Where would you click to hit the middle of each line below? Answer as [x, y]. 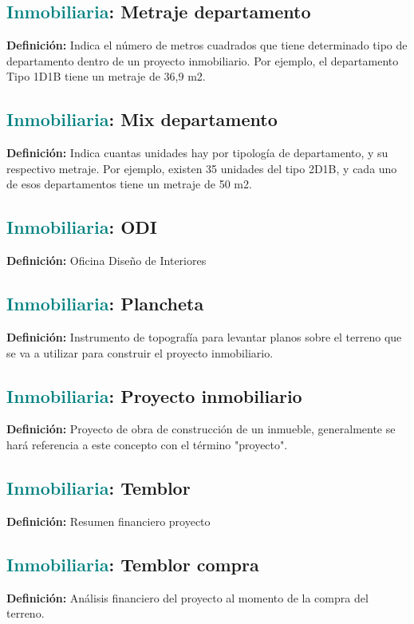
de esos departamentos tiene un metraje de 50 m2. [129, 184]
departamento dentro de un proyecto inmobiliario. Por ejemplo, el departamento [203, 60]
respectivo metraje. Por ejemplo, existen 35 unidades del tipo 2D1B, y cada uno [202, 168]
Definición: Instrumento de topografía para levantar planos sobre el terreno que [204, 336]
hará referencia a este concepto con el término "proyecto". [147, 444]
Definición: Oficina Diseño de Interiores [106, 261]
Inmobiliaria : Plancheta [105, 304]
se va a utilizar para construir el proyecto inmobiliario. [140, 352]
